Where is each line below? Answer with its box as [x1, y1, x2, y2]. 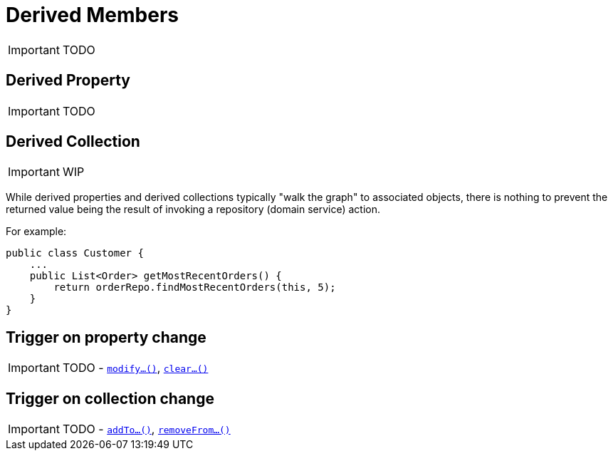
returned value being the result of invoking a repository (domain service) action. [6, 203, 381, 216]
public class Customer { [6, 247, 144, 259]
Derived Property [6, 71, 130, 90]
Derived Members [6, 3, 179, 27]
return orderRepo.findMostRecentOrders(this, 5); [53, 281, 336, 294]
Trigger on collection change [6, 389, 214, 408]
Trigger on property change [6, 328, 206, 346]
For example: [6, 225, 67, 238]
